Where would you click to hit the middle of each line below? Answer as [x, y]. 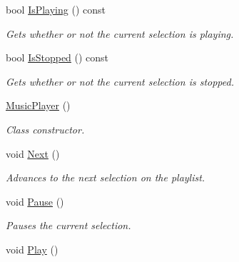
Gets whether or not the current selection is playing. [120, 33]
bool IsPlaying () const [56, 9]
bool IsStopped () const [57, 57]
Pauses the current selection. [68, 225]
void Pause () [35, 201]
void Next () [33, 153]
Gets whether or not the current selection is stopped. [120, 81]
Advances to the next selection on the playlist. [106, 177]
